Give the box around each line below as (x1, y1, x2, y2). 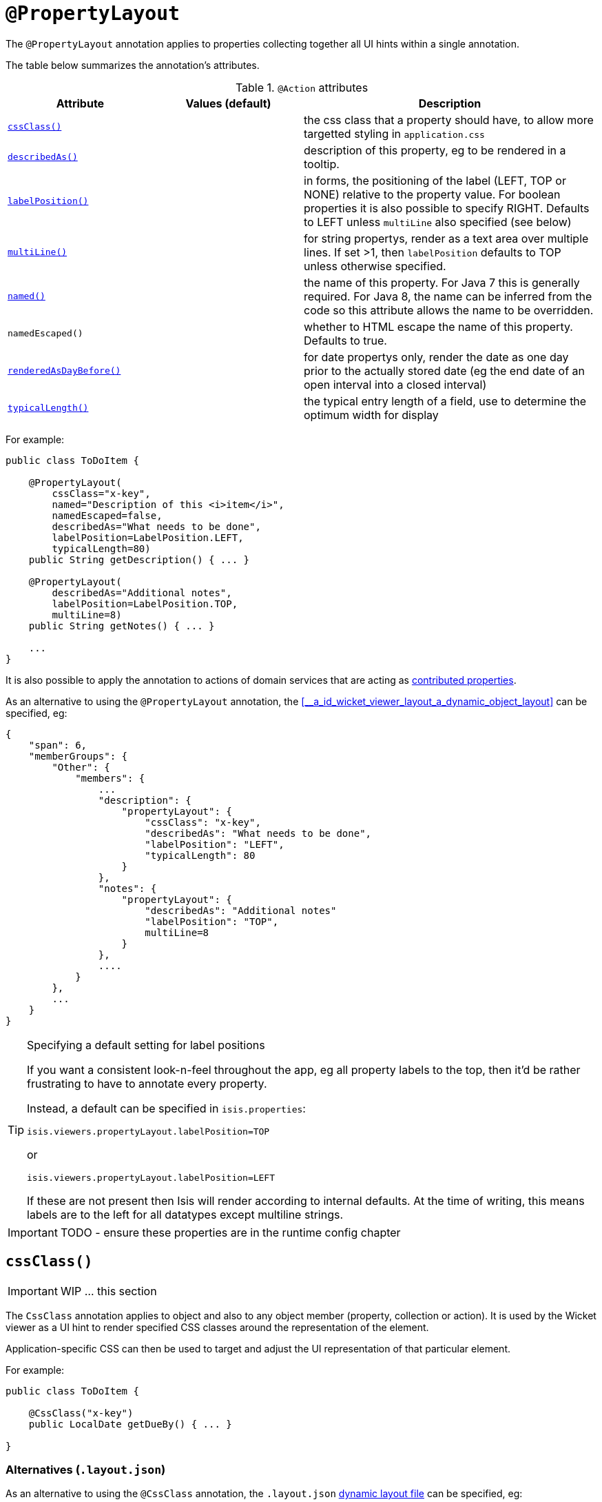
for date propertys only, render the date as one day (304, 349, 569, 364)
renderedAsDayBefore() (8, 365, 121, 376)
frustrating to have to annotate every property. (27, 1076, 267, 1090)
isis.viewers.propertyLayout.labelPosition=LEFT (27, 1172, 276, 1183)
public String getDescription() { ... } (28, 554, 250, 565)
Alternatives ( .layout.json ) (6, 1462, 166, 1476)
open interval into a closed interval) (304, 377, 487, 392)
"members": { (75, 772, 145, 784)
